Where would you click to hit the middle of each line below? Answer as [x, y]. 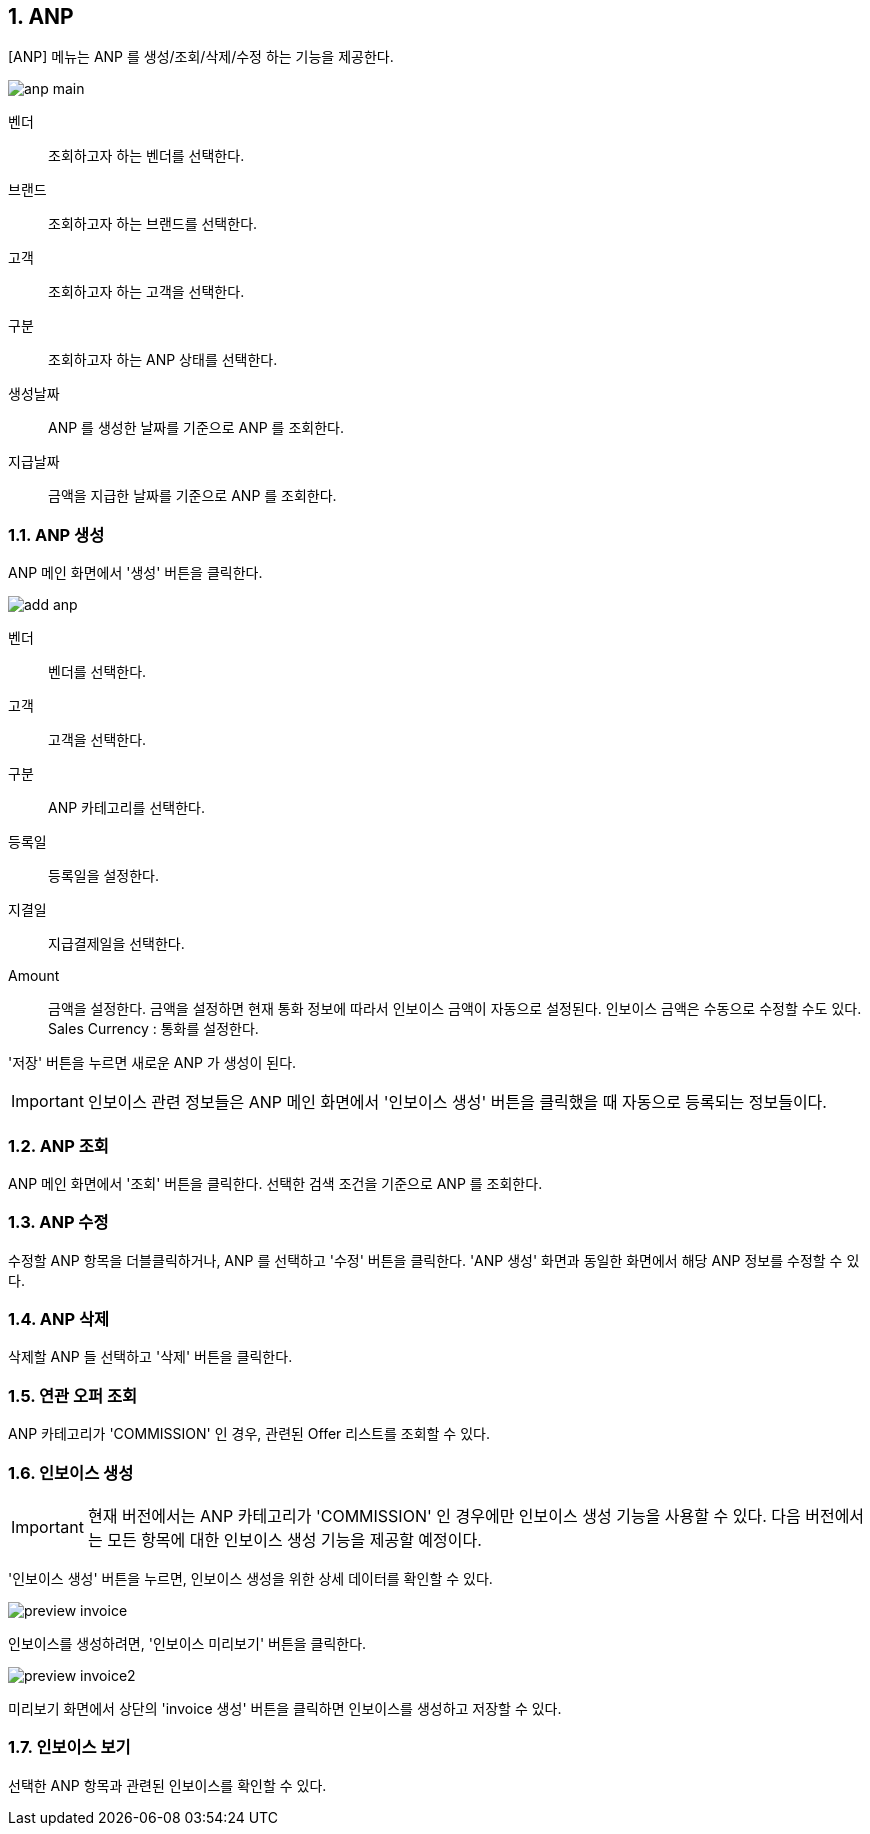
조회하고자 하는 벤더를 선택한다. [146, 156]
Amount [34, 976]
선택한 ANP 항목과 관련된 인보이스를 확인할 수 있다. [167, 1785]
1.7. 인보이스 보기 [69, 1747]
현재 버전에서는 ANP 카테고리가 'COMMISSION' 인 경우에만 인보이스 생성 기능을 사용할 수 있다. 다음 [444, 1515]
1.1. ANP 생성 [56, 534]
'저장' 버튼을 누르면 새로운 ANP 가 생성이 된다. [152, 1063]
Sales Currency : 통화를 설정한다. [153, 1029]
